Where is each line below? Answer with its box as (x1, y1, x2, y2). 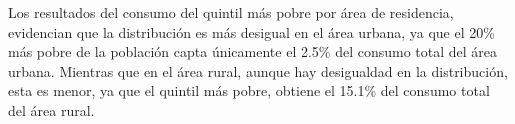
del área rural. (8, 99, 95, 120)
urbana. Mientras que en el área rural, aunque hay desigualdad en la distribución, (8, 60, 508, 81)
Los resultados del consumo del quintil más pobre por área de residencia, (8, 2, 454, 22)
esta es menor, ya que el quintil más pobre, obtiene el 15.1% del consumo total (8, 80, 490, 101)
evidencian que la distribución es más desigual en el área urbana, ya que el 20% (8, 21, 495, 42)
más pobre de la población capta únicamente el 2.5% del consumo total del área (8, 41, 498, 62)
